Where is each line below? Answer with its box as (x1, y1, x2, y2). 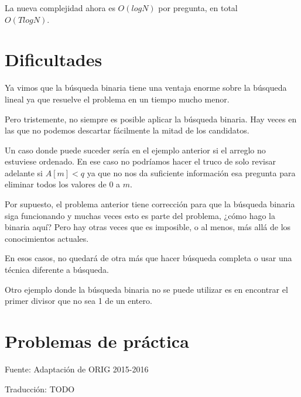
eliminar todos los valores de (5, 178, 107, 190)
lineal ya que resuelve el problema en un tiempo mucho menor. (5, 93, 230, 105)
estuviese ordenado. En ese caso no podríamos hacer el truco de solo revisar (5, 155, 276, 167)
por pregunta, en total (158, 2, 238, 13)
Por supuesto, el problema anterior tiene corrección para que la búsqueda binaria (5, 198, 295, 210)
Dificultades (5, 47, 102, 71)
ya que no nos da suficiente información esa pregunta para (87, 166, 296, 179)
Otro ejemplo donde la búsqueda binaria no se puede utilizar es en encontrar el (5, 283, 288, 295)
